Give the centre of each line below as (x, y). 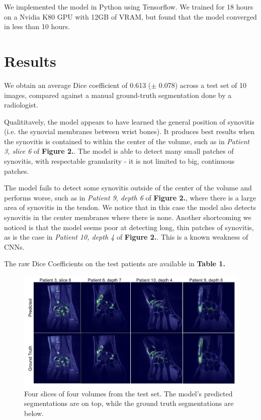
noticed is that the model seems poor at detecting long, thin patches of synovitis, (129, 227)
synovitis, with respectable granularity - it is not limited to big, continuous (119, 161)
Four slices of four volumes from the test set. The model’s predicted (128, 393)
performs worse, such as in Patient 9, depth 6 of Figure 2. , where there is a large (130, 197)
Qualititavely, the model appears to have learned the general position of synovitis (129, 121)
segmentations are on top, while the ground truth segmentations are (129, 403)
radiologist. (21, 105)
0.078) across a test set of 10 (202, 85)
